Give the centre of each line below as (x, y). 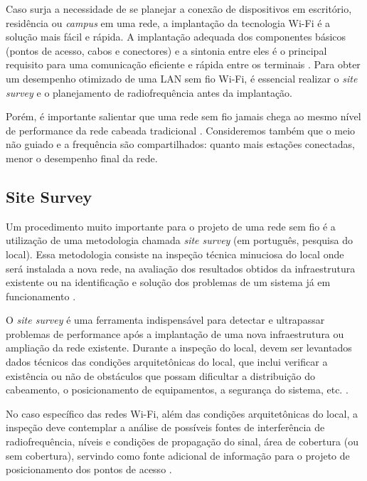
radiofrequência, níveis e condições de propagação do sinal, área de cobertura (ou (182, 442)
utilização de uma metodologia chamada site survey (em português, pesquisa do (179, 240)
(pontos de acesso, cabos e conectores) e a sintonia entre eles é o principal (166, 50)
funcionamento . (41, 296)
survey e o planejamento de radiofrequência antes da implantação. (149, 92)
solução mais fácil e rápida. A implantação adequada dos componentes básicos (176, 37)
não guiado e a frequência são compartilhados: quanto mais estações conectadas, (180, 144)
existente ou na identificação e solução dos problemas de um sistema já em (168, 282)
